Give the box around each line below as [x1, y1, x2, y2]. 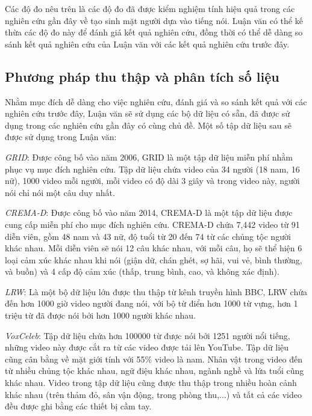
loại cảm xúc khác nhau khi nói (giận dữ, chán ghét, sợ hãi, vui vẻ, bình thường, [5, 253, 302, 266]
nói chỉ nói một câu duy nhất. [5, 186, 115, 198]
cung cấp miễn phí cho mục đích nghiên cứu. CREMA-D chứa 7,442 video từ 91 [5, 218, 300, 230]
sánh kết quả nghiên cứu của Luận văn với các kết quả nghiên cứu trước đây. [5, 37, 290, 50]
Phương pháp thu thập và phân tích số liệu [5, 67, 279, 85]
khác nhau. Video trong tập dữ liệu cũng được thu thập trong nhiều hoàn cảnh [5, 376, 297, 389]
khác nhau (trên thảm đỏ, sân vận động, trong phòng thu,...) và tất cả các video [5, 388, 302, 400]
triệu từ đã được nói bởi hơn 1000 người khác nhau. [5, 309, 196, 322]
